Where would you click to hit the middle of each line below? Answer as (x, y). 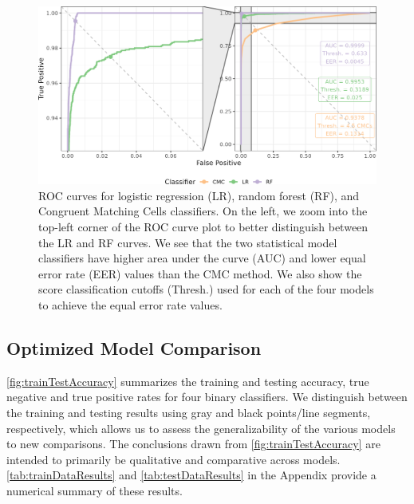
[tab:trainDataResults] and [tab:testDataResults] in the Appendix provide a (191, 475)
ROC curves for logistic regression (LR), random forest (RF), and (199, 195)
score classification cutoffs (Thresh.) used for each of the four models (206, 289)
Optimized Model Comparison (134, 347)
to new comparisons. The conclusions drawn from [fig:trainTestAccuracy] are (193, 444)
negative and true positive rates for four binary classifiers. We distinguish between (207, 397)
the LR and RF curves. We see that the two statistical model (188, 242)
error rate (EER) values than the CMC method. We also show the (200, 273)
